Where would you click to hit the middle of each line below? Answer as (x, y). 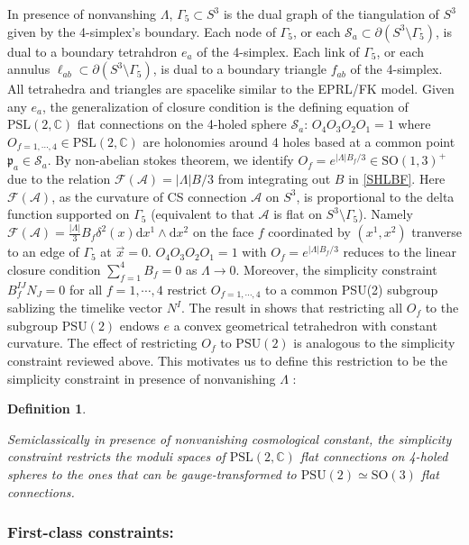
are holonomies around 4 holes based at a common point (299, 141)
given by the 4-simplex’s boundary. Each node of (142, 31)
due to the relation (59, 179)
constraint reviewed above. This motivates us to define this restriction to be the (227, 360)
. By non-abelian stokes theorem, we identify (170, 160)
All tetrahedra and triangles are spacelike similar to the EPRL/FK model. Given (231, 89)
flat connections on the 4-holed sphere (182, 124)
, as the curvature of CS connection (149, 196)
